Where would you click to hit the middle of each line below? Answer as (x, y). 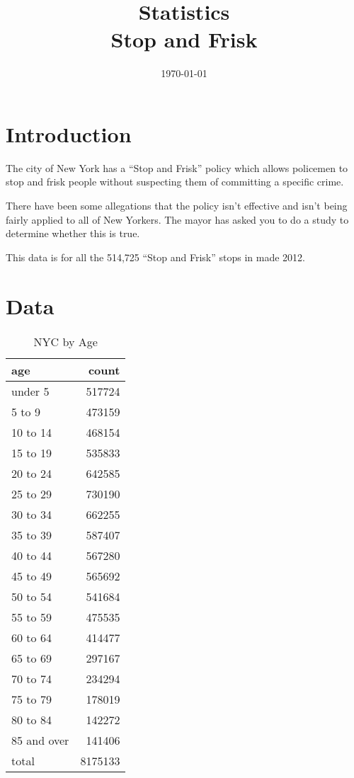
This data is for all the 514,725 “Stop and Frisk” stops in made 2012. (155, 257)
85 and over (40, 740)
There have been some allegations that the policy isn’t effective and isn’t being (177, 206)
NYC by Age (65, 341)
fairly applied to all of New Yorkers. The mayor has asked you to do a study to (177, 219)
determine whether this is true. (73, 233)
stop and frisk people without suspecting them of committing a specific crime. (175, 182)
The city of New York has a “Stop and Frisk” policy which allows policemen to (177, 167)
